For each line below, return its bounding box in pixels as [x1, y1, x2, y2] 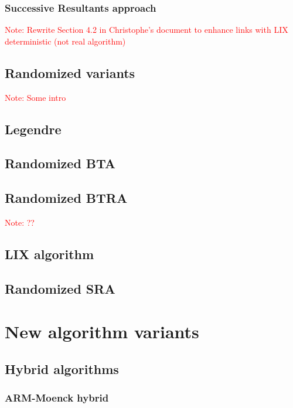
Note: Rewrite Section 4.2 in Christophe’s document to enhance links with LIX [5, 23, 288, 36]
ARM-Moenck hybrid [5, 390, 109, 405]
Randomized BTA [5, 154, 116, 172]
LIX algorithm [5, 244, 94, 263]
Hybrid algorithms [5, 359, 119, 378]
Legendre [5, 120, 62, 138]
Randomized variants [5, 63, 135, 81]
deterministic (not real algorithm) [5, 35, 126, 47]
